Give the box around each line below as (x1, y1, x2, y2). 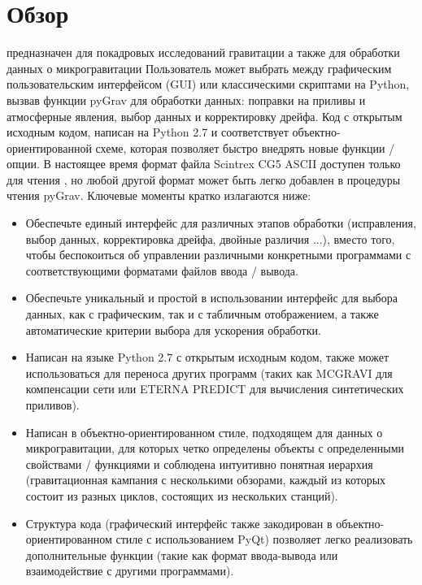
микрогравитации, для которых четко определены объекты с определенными (25, 440, 405, 457)
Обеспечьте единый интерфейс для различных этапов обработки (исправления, (25, 214, 416, 232)
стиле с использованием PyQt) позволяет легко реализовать (115, 531, 413, 548)
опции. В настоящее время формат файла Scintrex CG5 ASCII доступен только (7, 155, 401, 172)
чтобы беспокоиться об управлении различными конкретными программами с (25, 246, 411, 263)
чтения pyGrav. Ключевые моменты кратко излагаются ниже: (7, 187, 311, 204)
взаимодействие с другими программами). (25, 562, 234, 579)
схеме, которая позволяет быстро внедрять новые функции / (95, 139, 395, 156)
